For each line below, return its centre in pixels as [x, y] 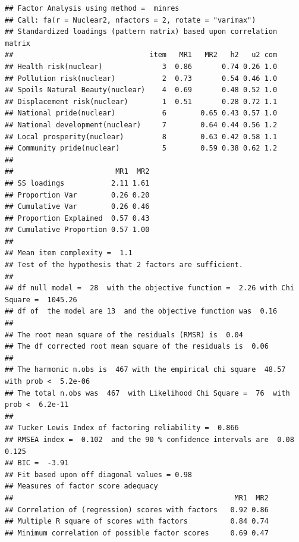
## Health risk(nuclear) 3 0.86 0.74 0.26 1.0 [141, 66]
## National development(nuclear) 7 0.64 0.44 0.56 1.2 [141, 125]
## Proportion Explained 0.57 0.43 [77, 218]
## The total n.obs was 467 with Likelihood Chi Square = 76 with [147, 393]
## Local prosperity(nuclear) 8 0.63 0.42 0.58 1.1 [141, 137]
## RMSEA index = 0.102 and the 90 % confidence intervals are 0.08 [149, 439]
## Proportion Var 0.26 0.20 [77, 195]
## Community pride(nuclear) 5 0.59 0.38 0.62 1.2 [141, 148]
